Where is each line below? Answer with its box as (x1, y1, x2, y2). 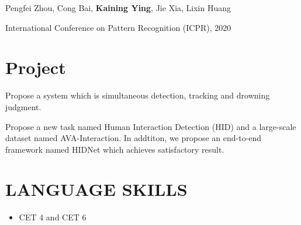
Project (5, 55, 66, 79)
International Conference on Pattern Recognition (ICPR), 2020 (5, 21, 231, 33)
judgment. (5, 100, 41, 112)
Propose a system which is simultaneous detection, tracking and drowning (5, 89, 270, 101)
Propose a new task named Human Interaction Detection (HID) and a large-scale (5, 120, 296, 132)
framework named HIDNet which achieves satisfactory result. (5, 143, 224, 155)
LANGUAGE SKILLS (5, 177, 188, 201)
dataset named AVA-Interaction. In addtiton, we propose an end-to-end (5, 132, 262, 144)
